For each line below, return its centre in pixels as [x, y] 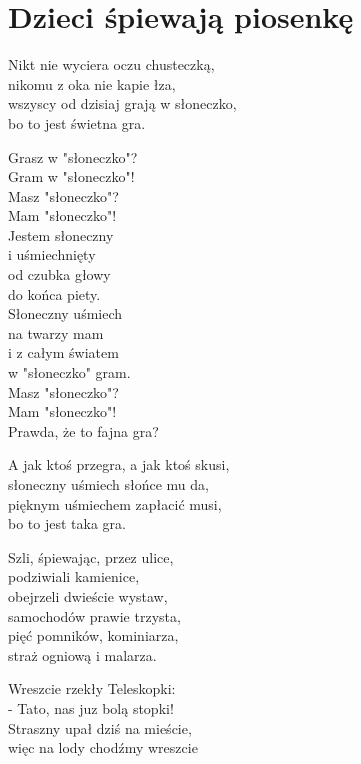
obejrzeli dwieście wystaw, [88, 595]
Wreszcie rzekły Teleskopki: [92, 688]
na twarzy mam [56, 332]
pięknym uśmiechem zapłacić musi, [115, 503]
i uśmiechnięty [52, 254]
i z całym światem [63, 352]
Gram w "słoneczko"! [71, 176]
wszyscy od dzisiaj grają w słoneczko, [122, 103]
